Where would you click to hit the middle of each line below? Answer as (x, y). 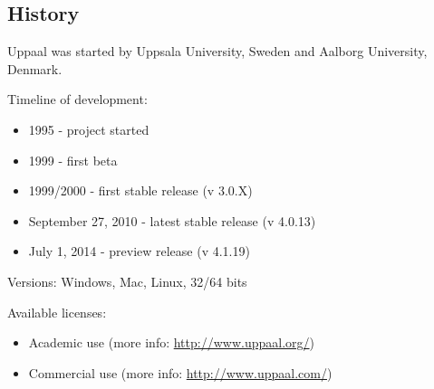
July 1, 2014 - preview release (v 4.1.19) (139, 251)
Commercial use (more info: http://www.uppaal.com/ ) (180, 372)
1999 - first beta (73, 160)
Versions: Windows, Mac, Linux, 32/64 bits (127, 281)
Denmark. (35, 68)
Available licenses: (57, 312)
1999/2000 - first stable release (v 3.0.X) (140, 190)
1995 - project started (89, 129)
